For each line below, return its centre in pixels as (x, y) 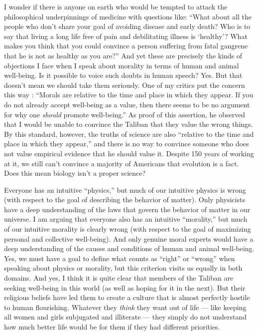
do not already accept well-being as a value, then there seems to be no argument (127, 104)
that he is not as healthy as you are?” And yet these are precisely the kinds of (123, 55)
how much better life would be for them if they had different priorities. (112, 327)
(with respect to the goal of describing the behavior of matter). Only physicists (125, 199)
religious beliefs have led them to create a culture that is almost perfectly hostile (127, 297)
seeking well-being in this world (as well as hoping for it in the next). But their (125, 287)
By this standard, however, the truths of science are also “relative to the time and (129, 134)
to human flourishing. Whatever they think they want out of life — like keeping (125, 307)
